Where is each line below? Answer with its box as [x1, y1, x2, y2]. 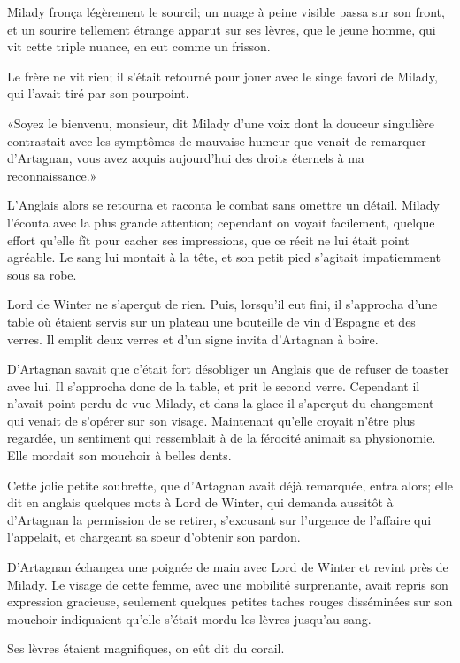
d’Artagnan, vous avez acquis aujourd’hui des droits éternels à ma [7, 149, 364, 167]
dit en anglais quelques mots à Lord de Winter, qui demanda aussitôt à [7, 493, 394, 512]
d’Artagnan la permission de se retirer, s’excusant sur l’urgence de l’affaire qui [7, 510, 432, 528]
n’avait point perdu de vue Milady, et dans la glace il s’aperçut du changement [7, 394, 434, 412]
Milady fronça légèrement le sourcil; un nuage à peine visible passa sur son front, [7, 3, 445, 20]
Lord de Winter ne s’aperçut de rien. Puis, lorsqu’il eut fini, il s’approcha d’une [7, 295, 438, 313]
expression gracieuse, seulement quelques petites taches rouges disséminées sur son [7, 592, 453, 611]
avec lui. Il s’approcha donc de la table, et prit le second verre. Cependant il [7, 376, 420, 395]
